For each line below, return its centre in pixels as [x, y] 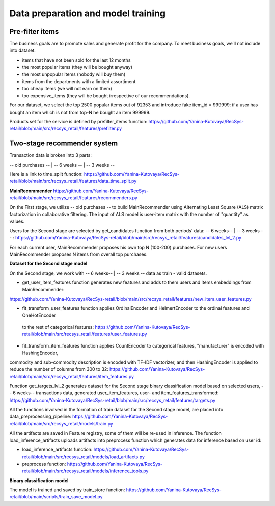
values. [17, 221]
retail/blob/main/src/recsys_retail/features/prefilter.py [66, 129]
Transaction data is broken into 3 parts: [50, 155]
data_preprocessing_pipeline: [40, 417]
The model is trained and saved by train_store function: [67, 490]
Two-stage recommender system [64, 143]
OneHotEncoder [39, 315]
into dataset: [22, 50]
